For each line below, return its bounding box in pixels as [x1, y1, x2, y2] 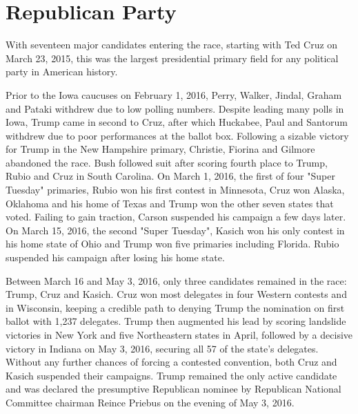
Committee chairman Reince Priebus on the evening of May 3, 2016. [6, 395, 295, 409]
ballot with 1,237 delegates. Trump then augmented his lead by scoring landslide [6, 314, 346, 328]
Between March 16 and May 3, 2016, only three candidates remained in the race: [6, 273, 347, 288]
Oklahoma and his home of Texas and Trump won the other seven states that [6, 196, 334, 210]
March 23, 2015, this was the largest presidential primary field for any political [6, 50, 339, 65]
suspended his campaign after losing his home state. [6, 250, 225, 265]
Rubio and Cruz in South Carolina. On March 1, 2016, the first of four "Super [6, 169, 335, 183]
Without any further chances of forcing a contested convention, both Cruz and [6, 355, 337, 369]
